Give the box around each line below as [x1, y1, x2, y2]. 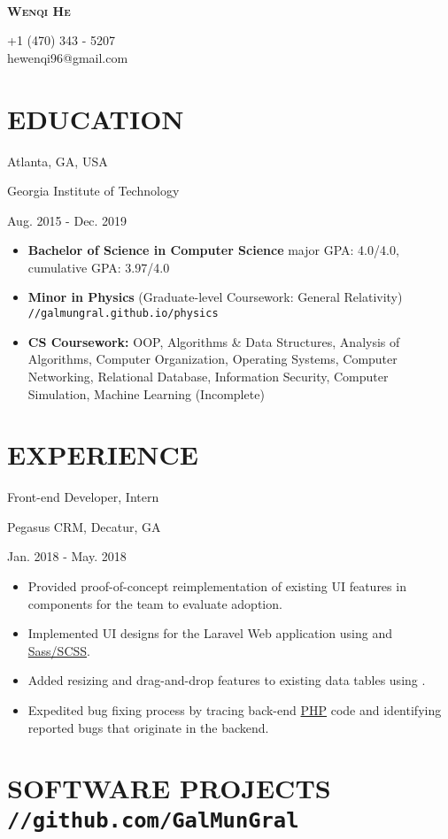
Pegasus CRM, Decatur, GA [7, 517, 161, 535]
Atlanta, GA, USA [7, 151, 108, 170]
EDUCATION [7, 100, 184, 136]
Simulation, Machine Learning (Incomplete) [27, 384, 265, 403]
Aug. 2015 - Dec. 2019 [7, 211, 127, 229]
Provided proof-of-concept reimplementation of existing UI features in [27, 577, 406, 595]
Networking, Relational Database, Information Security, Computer [27, 366, 389, 385]
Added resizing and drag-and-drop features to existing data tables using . [27, 671, 426, 689]
